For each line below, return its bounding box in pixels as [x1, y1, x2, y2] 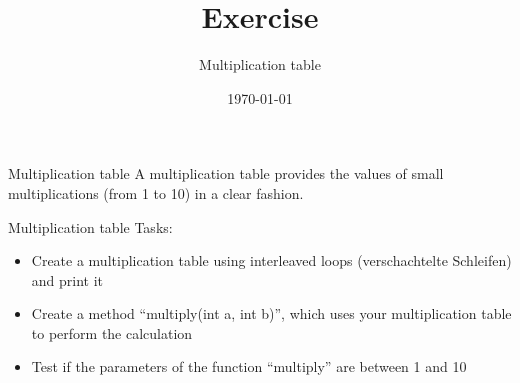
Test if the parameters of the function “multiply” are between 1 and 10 [31, 356, 467, 377]
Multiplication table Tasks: [8, 216, 173, 237]
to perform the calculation [31, 322, 193, 343]
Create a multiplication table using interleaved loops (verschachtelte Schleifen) [31, 250, 512, 271]
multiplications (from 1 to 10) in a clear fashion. [8, 182, 304, 203]
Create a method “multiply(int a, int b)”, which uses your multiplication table [31, 303, 512, 324]
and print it [31, 269, 104, 290]
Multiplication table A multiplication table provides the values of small [8, 163, 444, 184]
